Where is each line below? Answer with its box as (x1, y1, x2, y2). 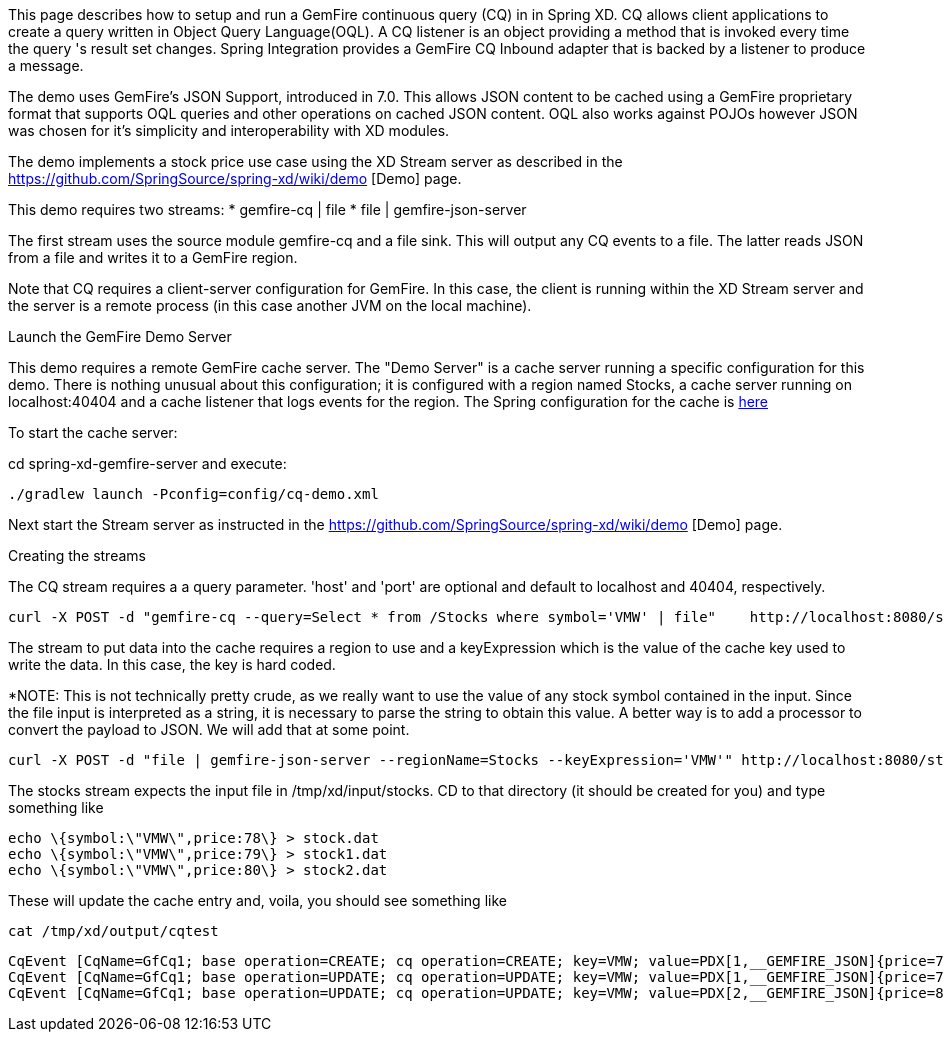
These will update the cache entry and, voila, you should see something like (8, 892, 507, 909)
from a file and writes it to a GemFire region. (8, 249, 298, 266)
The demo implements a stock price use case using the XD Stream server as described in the (8, 153, 623, 170)
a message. (8, 57, 84, 74)
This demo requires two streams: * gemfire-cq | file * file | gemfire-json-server (8, 201, 527, 218)
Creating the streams (8, 547, 146, 564)
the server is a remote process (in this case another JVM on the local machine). (8, 297, 532, 314)
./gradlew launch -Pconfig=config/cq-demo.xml (8, 486, 379, 502)
